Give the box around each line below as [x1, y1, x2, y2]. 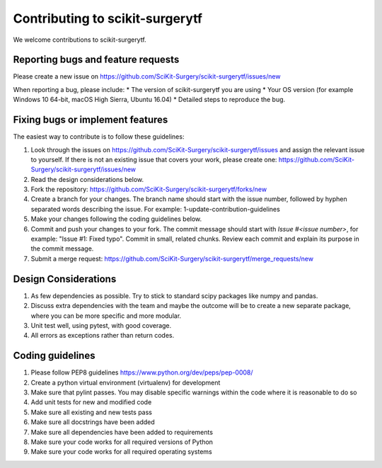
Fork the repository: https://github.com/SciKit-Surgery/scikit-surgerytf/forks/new [30, 185, 267, 194]
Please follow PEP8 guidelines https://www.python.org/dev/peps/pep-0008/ [30, 368, 254, 377]
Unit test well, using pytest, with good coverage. [30, 321, 172, 329]
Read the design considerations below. [30, 175, 144, 183]
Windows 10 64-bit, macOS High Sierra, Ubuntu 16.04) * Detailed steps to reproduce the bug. [13, 96, 286, 104]
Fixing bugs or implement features [13, 114, 168, 126]
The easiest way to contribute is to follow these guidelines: [13, 132, 185, 141]
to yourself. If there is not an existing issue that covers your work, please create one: [30, 155, 277, 164]
